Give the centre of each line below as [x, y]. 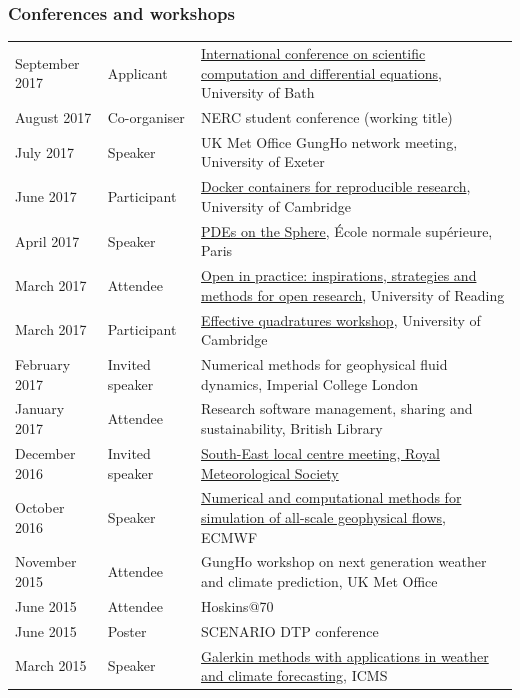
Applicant [137, 72]
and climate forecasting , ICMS [294, 675]
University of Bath [258, 92]
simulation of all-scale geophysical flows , [323, 516]
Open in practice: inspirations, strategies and [339, 275]
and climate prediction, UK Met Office [319, 580]
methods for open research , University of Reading [353, 294]
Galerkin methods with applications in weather [345, 655]
